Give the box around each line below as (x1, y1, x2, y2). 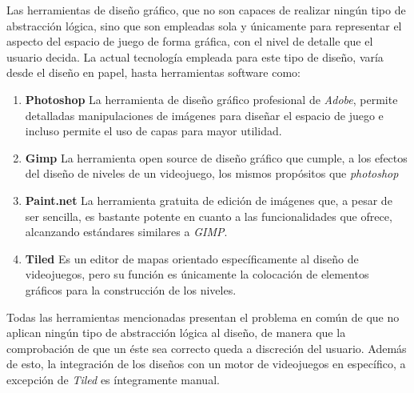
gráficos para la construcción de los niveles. (25, 281, 237, 298)
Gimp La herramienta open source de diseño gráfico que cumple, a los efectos (25, 149, 408, 166)
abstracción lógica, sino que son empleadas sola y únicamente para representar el (6, 17, 402, 34)
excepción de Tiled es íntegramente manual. (6, 371, 220, 387)
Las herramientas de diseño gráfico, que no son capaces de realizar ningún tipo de (6, 2, 406, 18)
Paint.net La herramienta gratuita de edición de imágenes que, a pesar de (25, 191, 392, 208)
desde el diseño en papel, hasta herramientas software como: (6, 64, 301, 81)
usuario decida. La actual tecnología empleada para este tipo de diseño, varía (6, 48, 384, 65)
